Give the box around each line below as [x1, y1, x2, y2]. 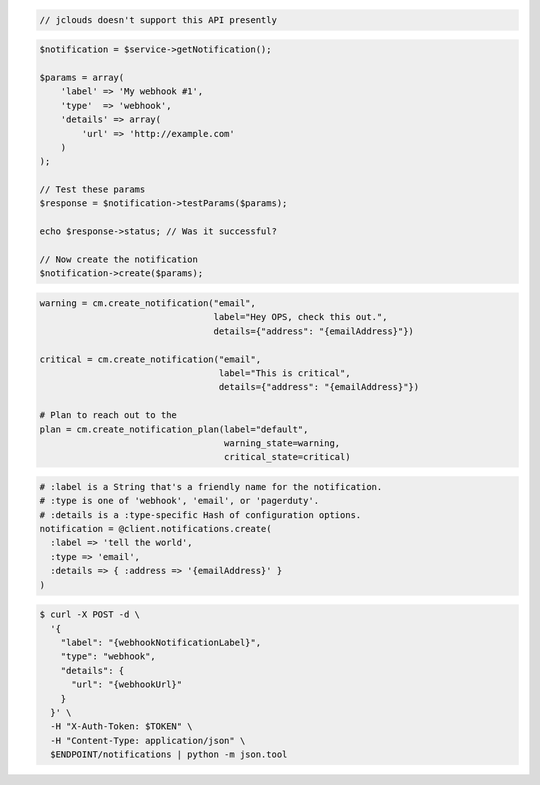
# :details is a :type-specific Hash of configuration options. [39, 509, 362, 520]
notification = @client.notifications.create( [39, 523, 272, 535]
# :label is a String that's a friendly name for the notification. [39, 481, 383, 492]
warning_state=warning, [223, 437, 341, 449]
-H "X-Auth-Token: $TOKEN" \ [50, 721, 194, 732]
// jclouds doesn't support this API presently [39, 14, 277, 25]
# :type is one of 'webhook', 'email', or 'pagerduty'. [39, 495, 320, 507]
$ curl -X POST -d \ [39, 609, 140, 620]
